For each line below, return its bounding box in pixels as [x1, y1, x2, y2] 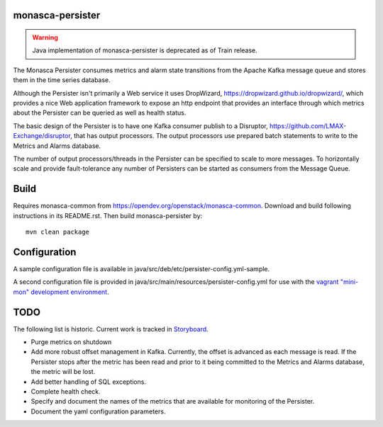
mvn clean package [26, 228, 90, 236]
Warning [32, 33, 58, 42]
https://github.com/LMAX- [270, 121, 347, 130]
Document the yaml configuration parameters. [30, 407, 166, 416]
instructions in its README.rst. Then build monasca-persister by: [13, 211, 203, 220]
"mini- [340, 278, 359, 286]
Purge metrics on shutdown [30, 337, 112, 346]
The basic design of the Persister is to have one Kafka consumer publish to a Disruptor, [13, 121, 269, 130]
